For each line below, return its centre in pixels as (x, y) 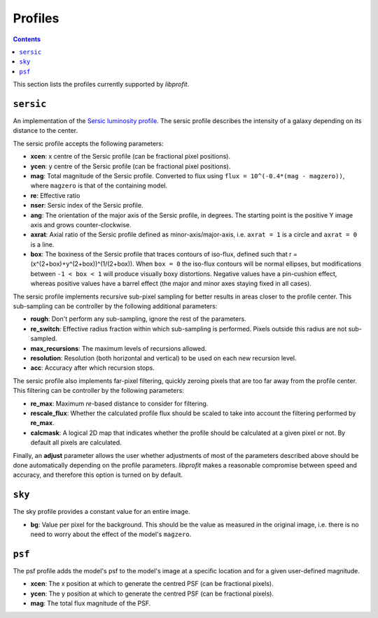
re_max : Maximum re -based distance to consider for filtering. (119, 403)
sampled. (44, 338)
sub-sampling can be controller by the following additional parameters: (115, 306)
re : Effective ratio (55, 195)
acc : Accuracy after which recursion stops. (93, 368)
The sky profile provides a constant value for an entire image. (101, 512)
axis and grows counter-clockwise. (81, 224)
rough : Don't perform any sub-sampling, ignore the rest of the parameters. (138, 319)
